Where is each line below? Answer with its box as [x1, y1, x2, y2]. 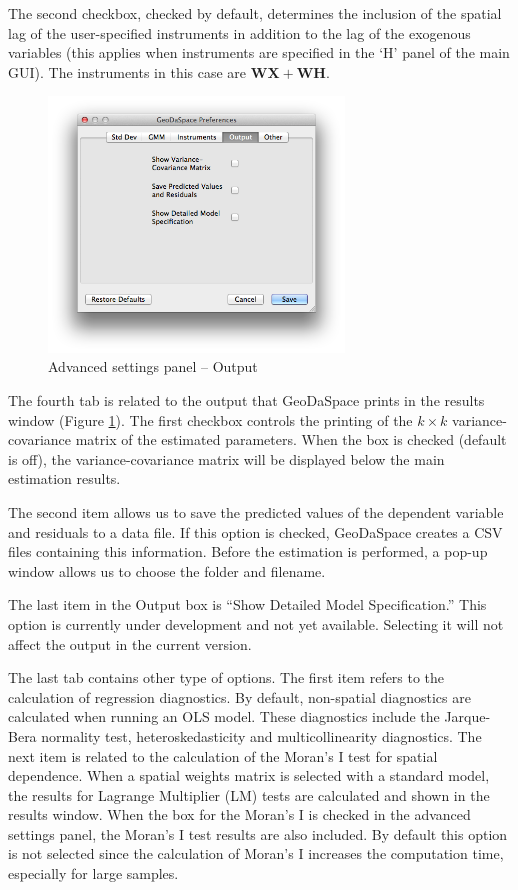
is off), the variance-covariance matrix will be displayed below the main [8, 448, 445, 469]
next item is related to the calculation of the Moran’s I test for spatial [8, 745, 438, 766]
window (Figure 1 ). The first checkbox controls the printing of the [8, 409, 413, 430]
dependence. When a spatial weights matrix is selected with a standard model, [8, 765, 490, 786]
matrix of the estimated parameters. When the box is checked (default [75, 429, 507, 450]
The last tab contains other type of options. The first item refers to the [8, 667, 445, 688]
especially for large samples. [8, 863, 179, 884]
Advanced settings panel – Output [48, 356, 258, 377]
